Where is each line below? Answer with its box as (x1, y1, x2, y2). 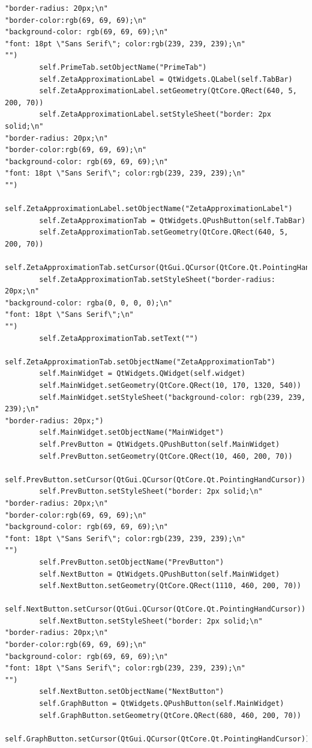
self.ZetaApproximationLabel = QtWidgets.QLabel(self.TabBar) (39, 75, 293, 84)
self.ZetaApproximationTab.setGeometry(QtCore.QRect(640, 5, (39, 228, 289, 237)
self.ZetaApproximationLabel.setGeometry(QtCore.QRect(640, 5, (39, 87, 297, 96)
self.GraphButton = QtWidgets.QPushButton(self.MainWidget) (39, 699, 284, 708)
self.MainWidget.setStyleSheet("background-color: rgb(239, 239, (39, 393, 306, 402)
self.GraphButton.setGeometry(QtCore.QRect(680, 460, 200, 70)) (39, 711, 301, 720)
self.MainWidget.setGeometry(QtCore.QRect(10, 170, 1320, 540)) (39, 381, 301, 390)
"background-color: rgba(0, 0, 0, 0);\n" (5, 298, 173, 307)
